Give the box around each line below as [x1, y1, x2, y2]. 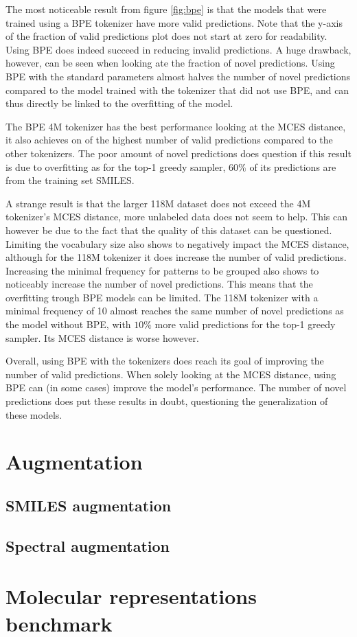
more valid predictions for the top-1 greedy [154, 317, 336, 332]
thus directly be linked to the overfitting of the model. [5, 96, 233, 111]
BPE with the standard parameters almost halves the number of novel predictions [5, 69, 351, 83]
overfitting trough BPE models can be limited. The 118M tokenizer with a [5, 290, 319, 304]
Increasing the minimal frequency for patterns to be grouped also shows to [5, 263, 319, 277]
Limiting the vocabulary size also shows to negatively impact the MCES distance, [5, 236, 349, 251]
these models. [5, 407, 62, 421]
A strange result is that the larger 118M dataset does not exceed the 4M [5, 196, 311, 210]
